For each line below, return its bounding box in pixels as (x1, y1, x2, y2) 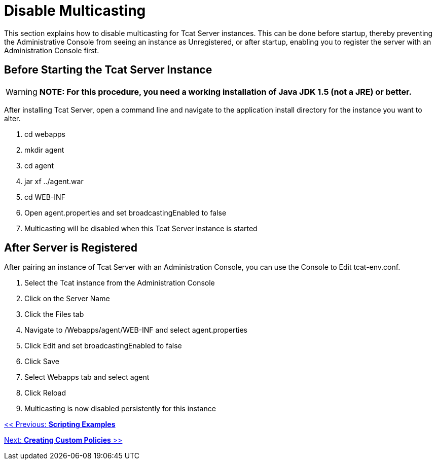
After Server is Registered (4, 241, 137, 255)
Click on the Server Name (24, 294, 110, 303)
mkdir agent (24, 145, 64, 154)
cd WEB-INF (24, 192, 65, 201)
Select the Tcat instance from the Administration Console (24, 278, 215, 288)
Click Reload (24, 388, 66, 398)
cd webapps (24, 129, 65, 138)
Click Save (24, 357, 60, 366)
